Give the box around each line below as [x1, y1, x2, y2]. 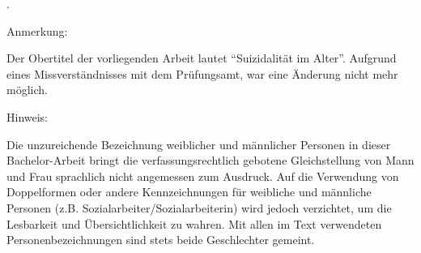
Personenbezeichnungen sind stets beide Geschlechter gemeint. [6, 231, 315, 248]
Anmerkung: [6, 22, 68, 39]
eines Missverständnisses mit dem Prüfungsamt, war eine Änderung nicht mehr [6, 65, 398, 82]
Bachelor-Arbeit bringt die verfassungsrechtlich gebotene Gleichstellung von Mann [6, 152, 415, 169]
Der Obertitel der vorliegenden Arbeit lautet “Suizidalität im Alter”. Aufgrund [6, 49, 397, 66]
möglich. [6, 81, 48, 98]
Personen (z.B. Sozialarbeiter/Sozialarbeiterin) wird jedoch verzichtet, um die [6, 199, 392, 216]
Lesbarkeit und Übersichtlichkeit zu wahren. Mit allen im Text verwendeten [6, 215, 382, 232]
